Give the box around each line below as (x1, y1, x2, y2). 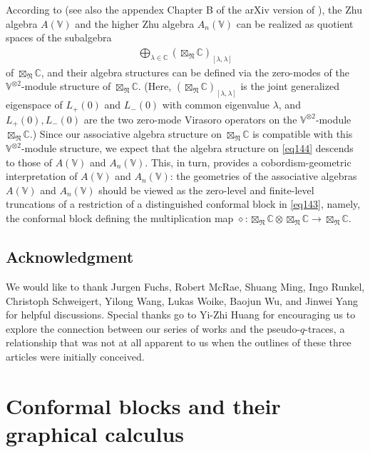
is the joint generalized (240, 79, 339, 94)
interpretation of (6, 169, 78, 184)
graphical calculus (6, 418, 184, 448)
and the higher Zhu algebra (75, 16, 195, 31)
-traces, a (304, 321, 345, 336)
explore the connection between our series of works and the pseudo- (6, 321, 301, 336)
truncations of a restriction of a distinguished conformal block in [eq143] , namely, (6, 196, 361, 211)
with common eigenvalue (162, 97, 269, 112)
